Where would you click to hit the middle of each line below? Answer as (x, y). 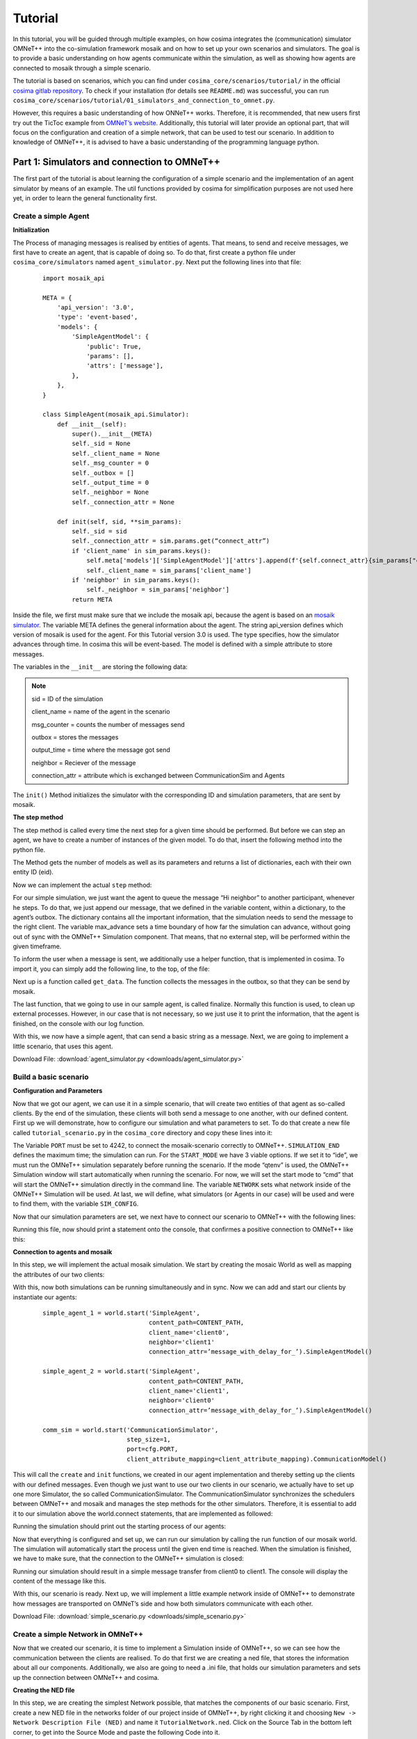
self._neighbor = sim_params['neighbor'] (158, 590)
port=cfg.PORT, (152, 1449)
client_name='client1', (189, 1391)
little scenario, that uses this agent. (63, 1046)
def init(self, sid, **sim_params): (119, 521)
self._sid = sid (99, 531)
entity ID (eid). (33, 872)
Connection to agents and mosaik (63, 1251)
